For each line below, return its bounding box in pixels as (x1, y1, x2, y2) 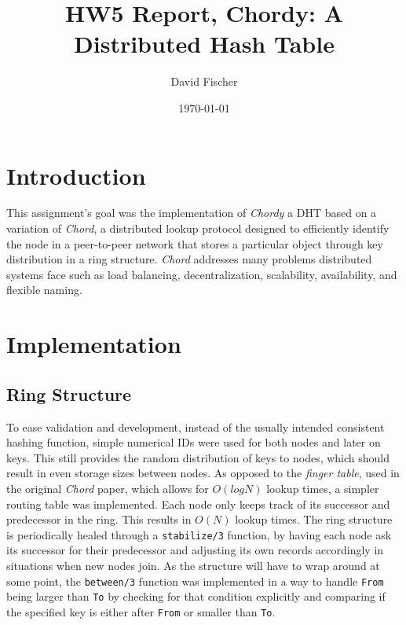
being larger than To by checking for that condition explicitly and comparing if (6, 588, 386, 605)
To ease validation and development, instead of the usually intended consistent (6, 418, 385, 435)
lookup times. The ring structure (235, 511, 393, 528)
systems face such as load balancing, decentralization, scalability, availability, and (6, 266, 397, 282)
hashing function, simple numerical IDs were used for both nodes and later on (6, 434, 381, 450)
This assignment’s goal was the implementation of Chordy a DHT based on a (6, 204, 377, 221)
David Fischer (170, 73, 238, 90)
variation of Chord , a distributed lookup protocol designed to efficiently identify (6, 220, 390, 237)
